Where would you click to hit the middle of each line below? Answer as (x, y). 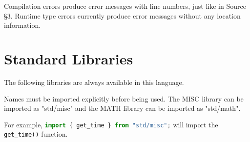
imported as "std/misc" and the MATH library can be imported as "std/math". (122, 108)
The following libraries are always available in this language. (94, 82)
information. (22, 25)
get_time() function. (36, 134)
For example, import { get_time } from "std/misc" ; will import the (111, 124)
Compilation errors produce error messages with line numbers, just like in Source (125, 6)
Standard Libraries (69, 58)
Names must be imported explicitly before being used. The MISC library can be (124, 98)
